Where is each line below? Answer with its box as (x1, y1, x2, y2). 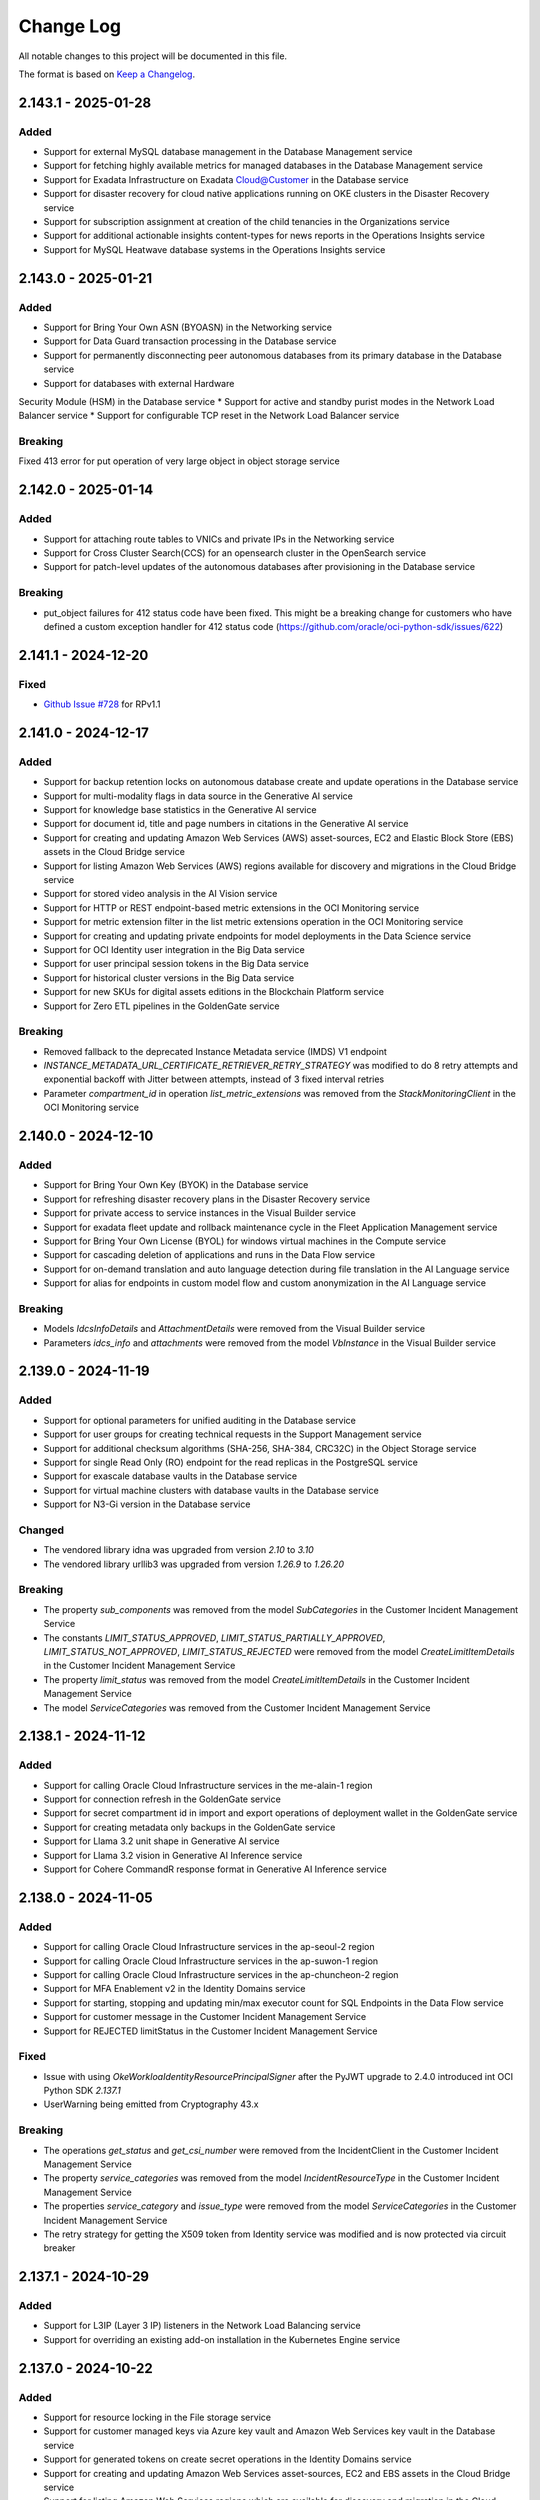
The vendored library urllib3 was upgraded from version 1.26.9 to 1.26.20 (43, 1558, 345, 1570)
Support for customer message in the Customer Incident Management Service (43, 2011, 367, 2023)
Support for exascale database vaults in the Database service (43, 1470, 298, 1482)
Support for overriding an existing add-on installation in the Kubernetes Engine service (43, 2333, 400, 2345)
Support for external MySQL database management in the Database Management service (43, 146, 414, 158)
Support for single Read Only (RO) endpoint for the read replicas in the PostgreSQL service (43, 1456, 419, 1468)
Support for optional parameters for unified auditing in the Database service (43, 1414, 357, 1426)
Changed (18, 1523, 65, 1537)
